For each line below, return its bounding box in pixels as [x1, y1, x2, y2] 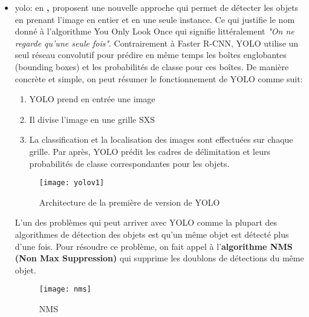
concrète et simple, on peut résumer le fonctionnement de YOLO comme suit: [15, 72, 303, 85]
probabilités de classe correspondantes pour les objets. [29, 157, 230, 169]
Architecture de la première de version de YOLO [39, 195, 220, 208]
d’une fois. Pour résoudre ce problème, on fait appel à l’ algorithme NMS [15, 240, 293, 252]
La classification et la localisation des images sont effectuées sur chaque [29, 133, 293, 146]
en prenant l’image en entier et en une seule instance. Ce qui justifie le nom [15, 13, 295, 25]
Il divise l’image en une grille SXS [29, 113, 155, 125]
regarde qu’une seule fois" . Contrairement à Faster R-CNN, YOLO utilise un [15, 36, 299, 49]
